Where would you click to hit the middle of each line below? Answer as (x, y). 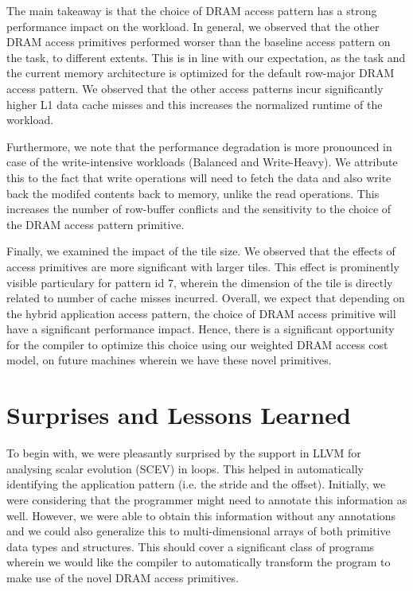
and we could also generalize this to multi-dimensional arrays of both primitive (199, 531)
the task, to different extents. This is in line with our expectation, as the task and (206, 57)
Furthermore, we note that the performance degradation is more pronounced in (199, 146)
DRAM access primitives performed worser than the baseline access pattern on (199, 42)
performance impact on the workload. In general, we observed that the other (193, 26)
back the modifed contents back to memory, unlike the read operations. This (193, 193)
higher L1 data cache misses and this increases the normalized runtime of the (195, 104)
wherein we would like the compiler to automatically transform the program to (199, 562)
